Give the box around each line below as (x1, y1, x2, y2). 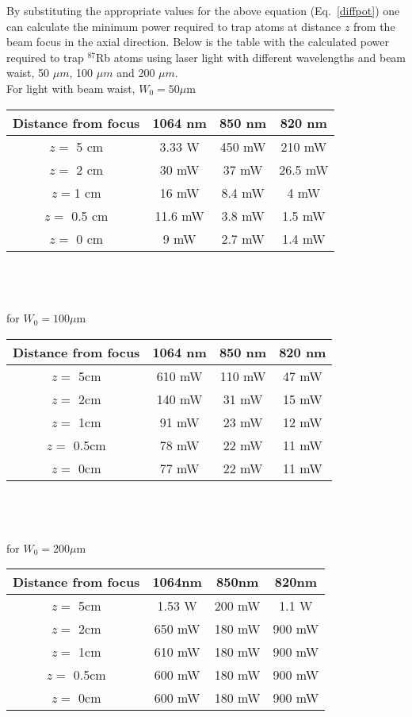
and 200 (116, 64, 155, 81)
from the (353, 17, 395, 34)
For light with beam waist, (6, 79, 135, 96)
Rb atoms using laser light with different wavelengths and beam (96, 48, 406, 65)
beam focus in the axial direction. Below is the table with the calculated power (6, 33, 390, 50)
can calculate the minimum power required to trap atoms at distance (6, 17, 341, 34)
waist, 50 (6, 64, 50, 81)
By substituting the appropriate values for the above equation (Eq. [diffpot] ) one (6, 2, 400, 18)
